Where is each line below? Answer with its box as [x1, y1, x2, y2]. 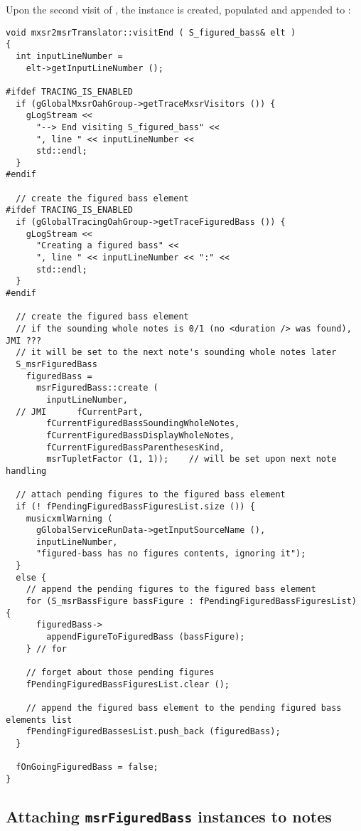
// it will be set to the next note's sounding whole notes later [16, 347, 337, 358]
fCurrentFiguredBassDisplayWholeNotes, [46, 430, 235, 440]
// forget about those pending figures [26, 667, 215, 678]
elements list [6, 714, 72, 725]
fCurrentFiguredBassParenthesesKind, [46, 442, 225, 452]
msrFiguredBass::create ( [36, 383, 158, 393]
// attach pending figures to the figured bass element [16, 489, 286, 500]
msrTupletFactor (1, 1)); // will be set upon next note [46, 454, 337, 465]
